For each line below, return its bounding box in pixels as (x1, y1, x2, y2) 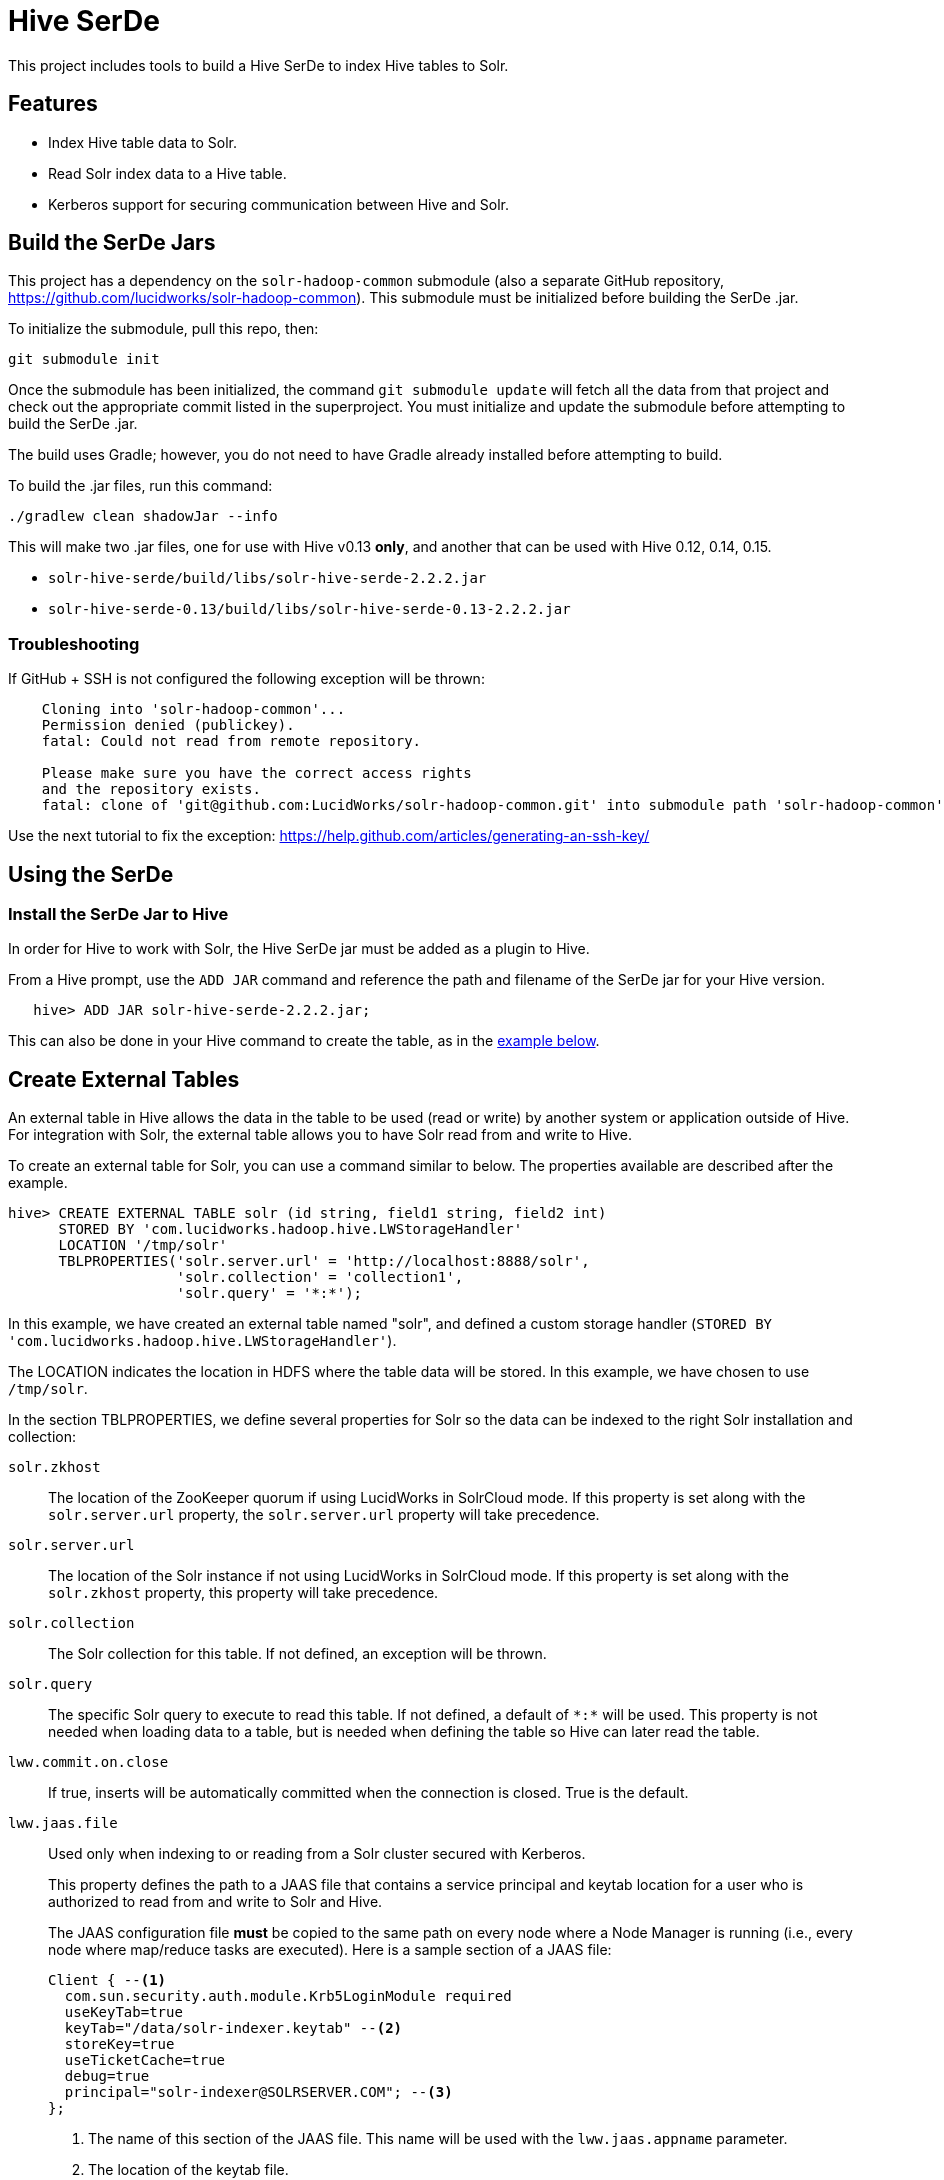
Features (8, 91, 98, 117)
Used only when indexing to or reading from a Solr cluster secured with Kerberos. (48, 1845, 586, 1863)
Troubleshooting (8, 633, 140, 654)
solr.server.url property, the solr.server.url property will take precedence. (48, 1506, 600, 1524)
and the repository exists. (41, 781, 261, 798)
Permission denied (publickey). (41, 717, 295, 734)
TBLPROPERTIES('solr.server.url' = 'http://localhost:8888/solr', (58, 1253, 590, 1270)
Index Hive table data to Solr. (48, 133, 237, 151)
